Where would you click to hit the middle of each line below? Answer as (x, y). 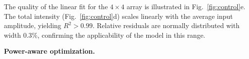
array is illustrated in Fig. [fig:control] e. (186, 6)
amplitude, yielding (33, 25)
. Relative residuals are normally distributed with (166, 25)
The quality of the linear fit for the (56, 6)
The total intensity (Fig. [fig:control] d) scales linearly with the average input (118, 16)
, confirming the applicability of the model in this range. (122, 35)
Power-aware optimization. (50, 51)
